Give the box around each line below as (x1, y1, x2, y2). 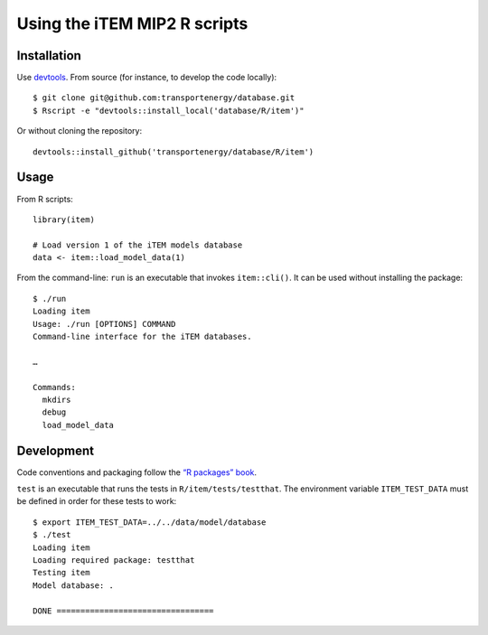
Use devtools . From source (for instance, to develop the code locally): (16, 72, 277, 83)
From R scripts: (16, 193, 74, 204)
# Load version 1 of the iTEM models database (33, 239, 243, 250)
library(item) (33, 214, 95, 225)
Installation (16, 48, 81, 63)
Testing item (33, 567, 90, 578)
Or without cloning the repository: (16, 126, 143, 136)
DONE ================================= (33, 605, 214, 616)
